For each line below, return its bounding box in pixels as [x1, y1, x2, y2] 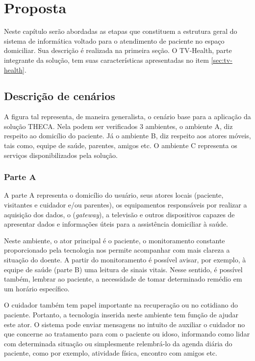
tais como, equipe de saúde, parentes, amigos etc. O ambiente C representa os [4, 140, 237, 151]
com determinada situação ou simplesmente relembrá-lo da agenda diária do [4, 338, 232, 348]
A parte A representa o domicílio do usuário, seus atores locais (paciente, [4, 190, 224, 200]
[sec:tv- [211, 54, 232, 65]
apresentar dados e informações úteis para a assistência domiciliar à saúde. [4, 219, 228, 229]
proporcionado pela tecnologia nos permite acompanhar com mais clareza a [4, 245, 230, 255]
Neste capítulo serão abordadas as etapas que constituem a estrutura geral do [4, 26, 237, 36]
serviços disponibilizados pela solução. [4, 150, 118, 160]
